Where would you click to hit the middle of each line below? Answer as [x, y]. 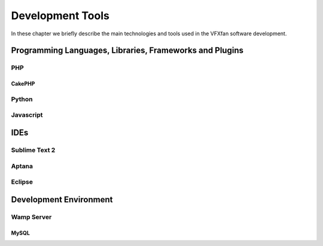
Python [22, 99]
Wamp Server [31, 217]
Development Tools [60, 16]
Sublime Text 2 [33, 150]
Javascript [27, 115]
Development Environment [62, 200]
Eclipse [22, 182]
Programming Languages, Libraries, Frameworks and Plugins [127, 51]
